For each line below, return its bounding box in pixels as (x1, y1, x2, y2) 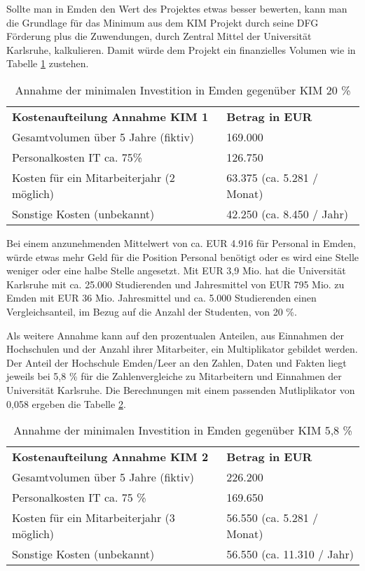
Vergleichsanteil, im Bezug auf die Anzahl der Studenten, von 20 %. (6, 304, 297, 318)
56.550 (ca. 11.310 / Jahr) (226, 546, 354, 563)
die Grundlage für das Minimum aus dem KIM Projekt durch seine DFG (6, 15, 319, 29)
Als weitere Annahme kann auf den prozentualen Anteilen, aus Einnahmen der (6, 327, 344, 342)
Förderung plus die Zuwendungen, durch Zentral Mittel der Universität (6, 29, 312, 43)
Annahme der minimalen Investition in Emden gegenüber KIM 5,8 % (13, 422, 352, 439)
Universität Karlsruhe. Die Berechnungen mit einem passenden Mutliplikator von (6, 382, 355, 397)
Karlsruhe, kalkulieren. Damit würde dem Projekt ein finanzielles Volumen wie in (6, 42, 356, 57)
